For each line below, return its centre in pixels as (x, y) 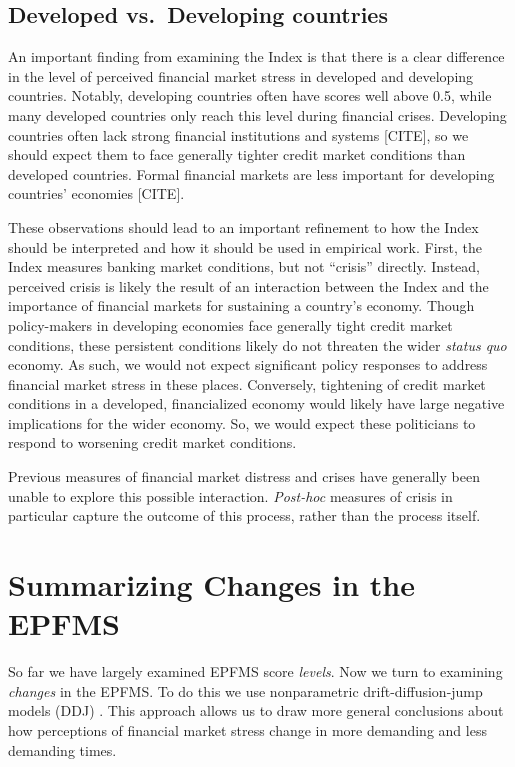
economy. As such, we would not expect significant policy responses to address (248, 364)
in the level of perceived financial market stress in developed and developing (241, 75)
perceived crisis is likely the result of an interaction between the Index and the (248, 285)
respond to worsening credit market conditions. (152, 442)
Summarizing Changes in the (211, 584)
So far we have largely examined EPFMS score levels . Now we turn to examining (255, 671)
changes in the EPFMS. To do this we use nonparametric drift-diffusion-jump (245, 690)
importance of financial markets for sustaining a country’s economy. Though (241, 305)
